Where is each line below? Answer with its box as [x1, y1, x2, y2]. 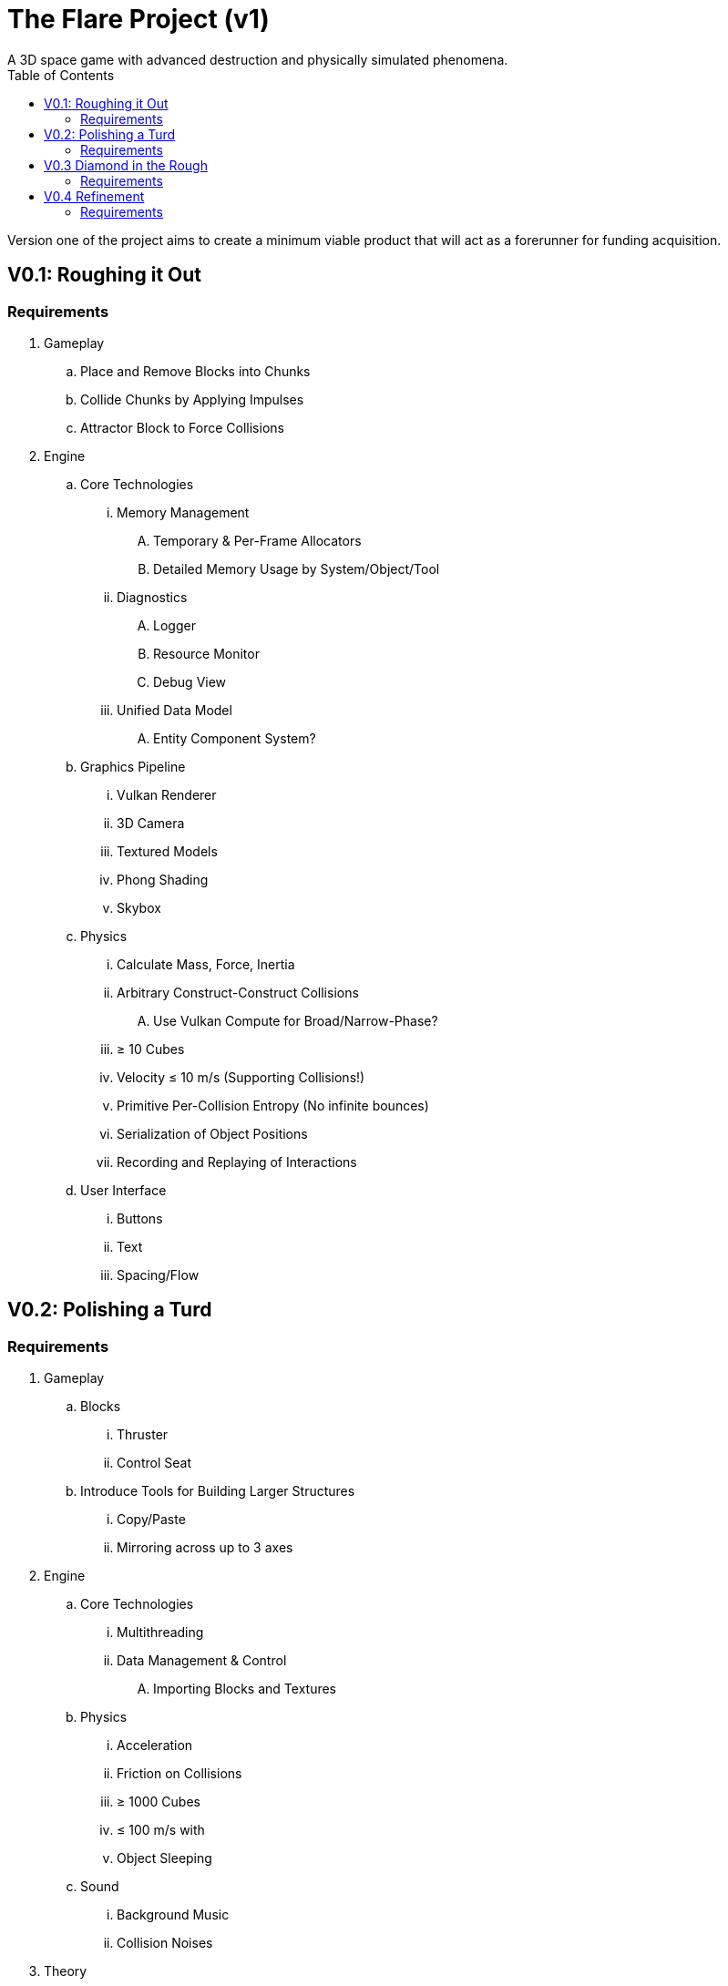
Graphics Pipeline [80, 758, 186, 774]
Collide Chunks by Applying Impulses [80, 391, 304, 407]
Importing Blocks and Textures [153, 1681, 336, 1697]
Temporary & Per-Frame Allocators [153, 532, 362, 548]
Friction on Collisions [117, 1766, 242, 1782]
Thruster [117, 1427, 169, 1443]
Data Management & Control [117, 1653, 287, 1669]
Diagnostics [117, 589, 188, 605]
